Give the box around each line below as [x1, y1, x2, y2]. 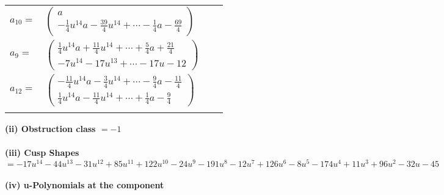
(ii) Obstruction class [5, 122, 96, 134]
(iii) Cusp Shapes [5, 146, 79, 159]
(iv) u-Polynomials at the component [5, 178, 164, 191]
